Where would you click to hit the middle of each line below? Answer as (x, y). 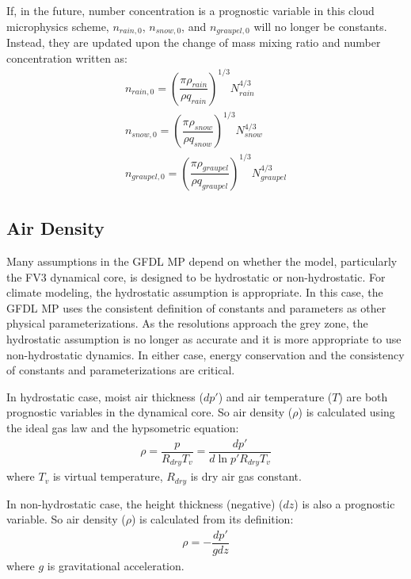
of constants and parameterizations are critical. (121, 370)
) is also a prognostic (344, 503)
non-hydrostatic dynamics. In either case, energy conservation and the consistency (205, 354)
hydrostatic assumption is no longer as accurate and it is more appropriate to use (204, 339)
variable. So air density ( (66, 519)
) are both (363, 396)
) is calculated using (346, 412)
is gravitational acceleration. (116, 565)
